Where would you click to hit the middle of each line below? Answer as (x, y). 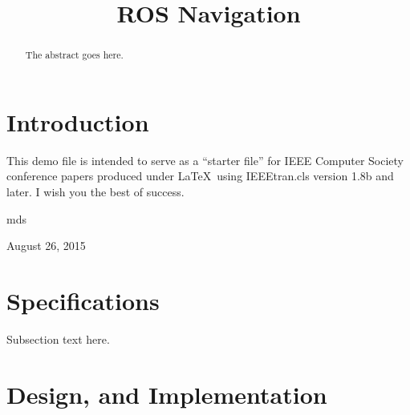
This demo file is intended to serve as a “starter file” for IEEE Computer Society (205, 160)
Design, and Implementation (167, 394)
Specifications (83, 300)
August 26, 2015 (46, 246)
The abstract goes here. (74, 55)
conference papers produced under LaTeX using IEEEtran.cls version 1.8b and (200, 176)
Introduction (78, 121)
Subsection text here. (58, 338)
